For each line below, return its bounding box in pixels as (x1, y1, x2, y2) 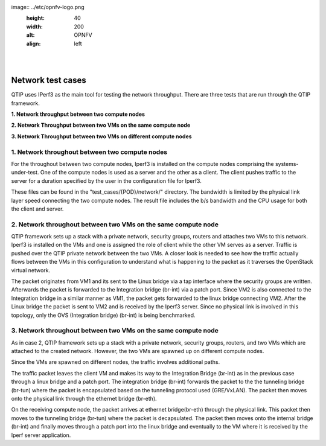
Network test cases (11, 75, 87, 86)
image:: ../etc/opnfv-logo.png (11, 4, 85, 10)
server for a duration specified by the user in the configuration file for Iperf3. (11, 177, 202, 184)
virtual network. (11, 266, 51, 274)
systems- (275, 160, 299, 167)
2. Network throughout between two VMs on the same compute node (11, 220, 219, 229)
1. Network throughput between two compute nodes (11, 110, 145, 118)
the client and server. (11, 205, 64, 212)
